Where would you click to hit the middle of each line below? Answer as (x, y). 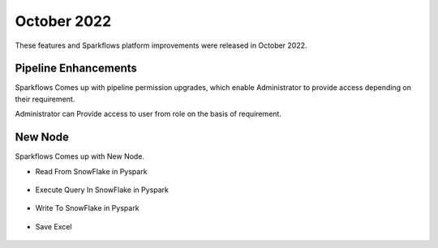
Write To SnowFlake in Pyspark (87, 208)
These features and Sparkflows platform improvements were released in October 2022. (161, 45)
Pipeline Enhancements (76, 68)
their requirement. (45, 99)
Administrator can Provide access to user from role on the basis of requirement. (148, 114)
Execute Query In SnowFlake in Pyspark (102, 190)
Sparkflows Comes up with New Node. (80, 156)
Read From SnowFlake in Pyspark (91, 171)
